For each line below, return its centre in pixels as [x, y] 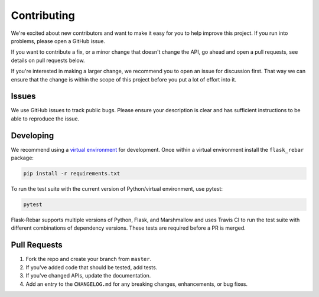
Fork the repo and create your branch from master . [89, 259]
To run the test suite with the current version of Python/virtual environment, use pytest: [117, 189]
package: [22, 158]
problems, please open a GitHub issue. [58, 41]
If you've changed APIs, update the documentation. [88, 276]
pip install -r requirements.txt [72, 174]
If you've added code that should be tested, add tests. [92, 267]
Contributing [43, 15]
